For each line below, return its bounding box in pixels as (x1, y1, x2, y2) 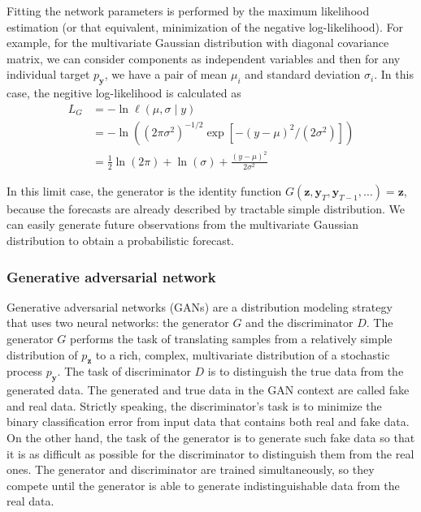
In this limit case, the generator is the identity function (7, 182, 282, 199)
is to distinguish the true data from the (207, 363, 404, 380)
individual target (7, 66, 90, 83)
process (7, 363, 43, 380)
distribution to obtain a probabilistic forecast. (7, 232, 235, 249)
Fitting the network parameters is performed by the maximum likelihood (7, 2, 370, 19)
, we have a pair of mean (104, 66, 228, 83)
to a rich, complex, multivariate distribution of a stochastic (95, 346, 390, 363)
